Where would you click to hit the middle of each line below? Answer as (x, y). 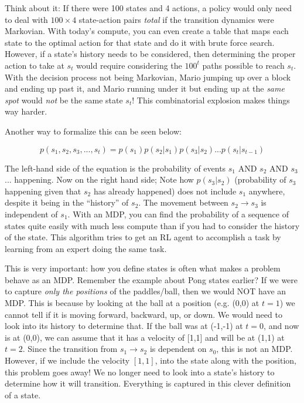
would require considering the (129, 65)
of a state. (23, 394)
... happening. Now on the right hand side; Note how (99, 179)
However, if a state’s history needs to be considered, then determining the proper (150, 54)
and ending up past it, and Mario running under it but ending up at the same (145, 88)
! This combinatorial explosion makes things (211, 100)
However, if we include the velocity (67, 360)
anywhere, (267, 191)
